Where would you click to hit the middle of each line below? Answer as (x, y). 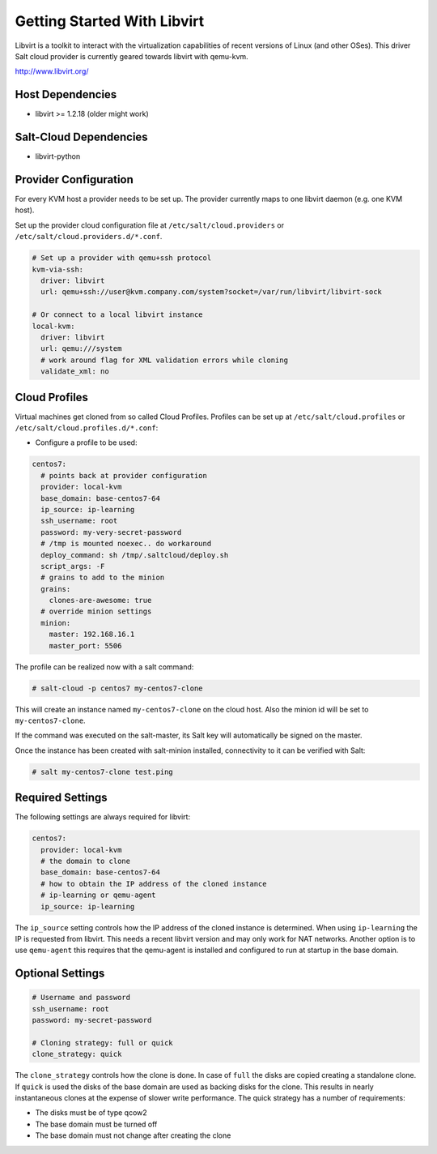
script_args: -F (73, 566)
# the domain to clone (86, 861)
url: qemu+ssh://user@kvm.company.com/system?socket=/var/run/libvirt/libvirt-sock (211, 292)
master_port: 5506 (85, 645)
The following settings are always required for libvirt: (102, 817)
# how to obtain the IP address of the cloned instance (154, 884)
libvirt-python (58, 156)
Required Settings (62, 798)
